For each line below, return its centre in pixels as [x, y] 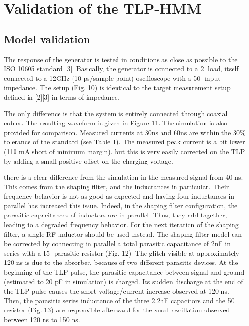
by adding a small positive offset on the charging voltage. [88, 161]
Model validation [47, 39]
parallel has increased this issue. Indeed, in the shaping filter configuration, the [121, 205]
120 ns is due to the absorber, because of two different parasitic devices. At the [121, 262]
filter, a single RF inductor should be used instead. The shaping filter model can [123, 234]
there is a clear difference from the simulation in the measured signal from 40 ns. [124, 177]
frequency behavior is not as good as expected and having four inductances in [119, 196]
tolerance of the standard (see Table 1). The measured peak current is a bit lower [124, 142]
